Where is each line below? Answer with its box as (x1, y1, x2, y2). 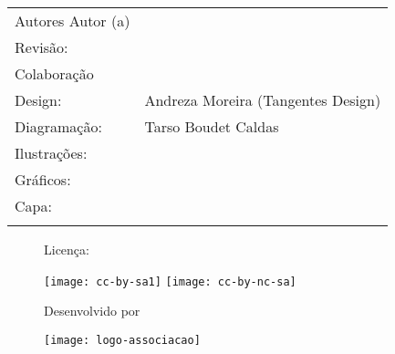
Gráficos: (15, 169, 71, 190)
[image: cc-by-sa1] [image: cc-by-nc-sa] (44, 275, 296, 288)
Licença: (44, 240, 89, 258)
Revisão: (15, 36, 68, 57)
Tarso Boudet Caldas (144, 116, 279, 137)
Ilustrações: (15, 142, 88, 163)
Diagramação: (15, 116, 102, 137)
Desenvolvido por (44, 301, 140, 320)
